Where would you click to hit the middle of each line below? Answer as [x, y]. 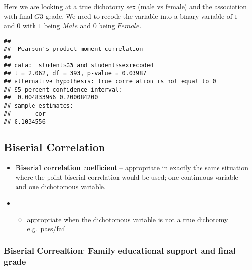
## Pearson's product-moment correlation [74, 49]
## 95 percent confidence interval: [63, 89]
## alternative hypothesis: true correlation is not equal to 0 [110, 82]
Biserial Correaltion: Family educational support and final [120, 250]
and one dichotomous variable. [60, 186]
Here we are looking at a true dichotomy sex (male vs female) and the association [126, 6]
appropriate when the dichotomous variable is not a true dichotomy [127, 219]
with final [18, 16]
